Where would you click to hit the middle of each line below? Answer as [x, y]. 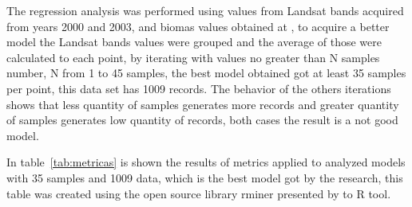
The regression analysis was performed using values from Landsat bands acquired [205, 10]
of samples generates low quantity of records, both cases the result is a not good [202, 120]
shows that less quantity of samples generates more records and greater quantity [203, 104]
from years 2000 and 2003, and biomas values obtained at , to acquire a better [198, 26]
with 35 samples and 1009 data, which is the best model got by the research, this [205, 177]
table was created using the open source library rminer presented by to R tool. [199, 193]
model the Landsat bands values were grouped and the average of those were [194, 42]
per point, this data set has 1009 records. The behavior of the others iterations [199, 88]
